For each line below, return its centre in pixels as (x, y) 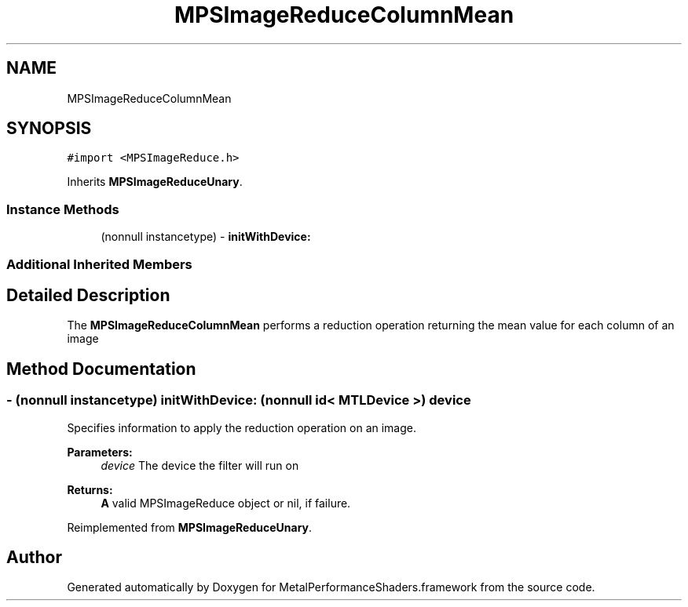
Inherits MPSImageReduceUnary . (155, 182)
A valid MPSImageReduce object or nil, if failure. (226, 503)
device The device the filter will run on (200, 465)
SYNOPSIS (49, 129)
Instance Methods (63, 209)
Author (34, 558)
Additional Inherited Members (99, 264)
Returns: (90, 489)
